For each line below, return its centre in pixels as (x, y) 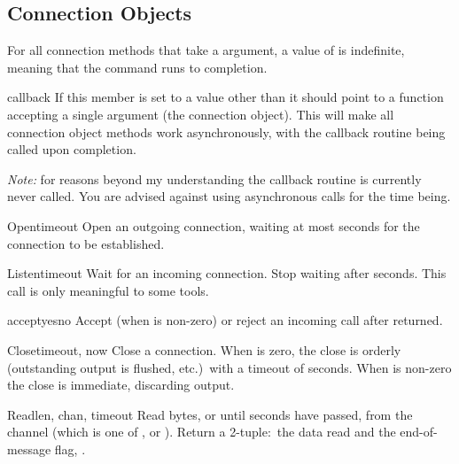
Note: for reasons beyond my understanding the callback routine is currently (214, 178)
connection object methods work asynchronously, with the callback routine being (226, 131)
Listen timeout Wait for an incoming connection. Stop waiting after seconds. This (227, 273)
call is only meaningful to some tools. (108, 290)
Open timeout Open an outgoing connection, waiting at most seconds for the (214, 225)
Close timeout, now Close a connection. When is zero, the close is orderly (204, 349)
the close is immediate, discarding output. (121, 385)
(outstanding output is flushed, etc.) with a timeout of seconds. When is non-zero (229, 367)
